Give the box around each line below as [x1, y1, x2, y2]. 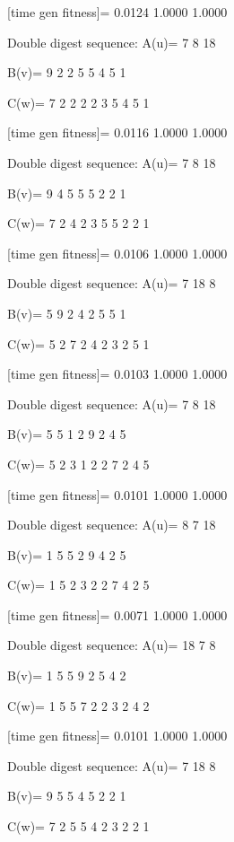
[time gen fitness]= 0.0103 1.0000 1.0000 [7, 364, 228, 383]
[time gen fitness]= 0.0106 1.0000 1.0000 [7, 243, 228, 262]
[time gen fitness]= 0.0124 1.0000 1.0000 [7, 3, 228, 21]
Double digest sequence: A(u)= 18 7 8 [7, 636, 216, 654]
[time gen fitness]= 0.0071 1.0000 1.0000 [7, 605, 228, 624]
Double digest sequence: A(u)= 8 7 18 [7, 515, 216, 534]
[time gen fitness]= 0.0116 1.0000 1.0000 [7, 123, 228, 142]
